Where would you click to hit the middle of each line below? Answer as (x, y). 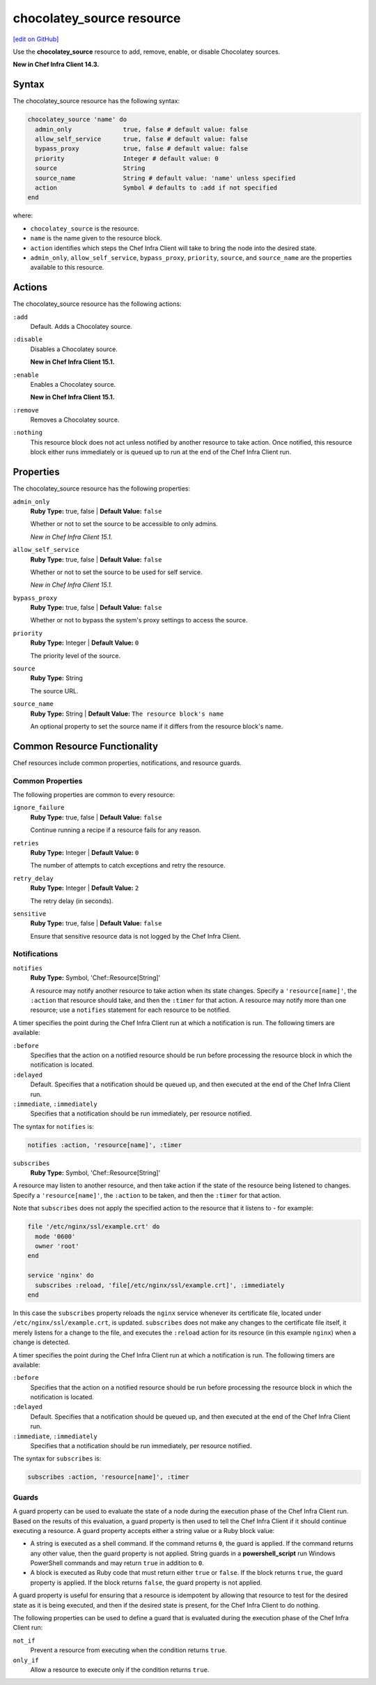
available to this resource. (67, 268)
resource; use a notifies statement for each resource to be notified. (131, 1010)
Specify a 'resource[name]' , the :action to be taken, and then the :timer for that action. (147, 1195)
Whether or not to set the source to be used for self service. (116, 572)
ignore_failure (39, 808)
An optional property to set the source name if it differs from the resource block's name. (157, 726)
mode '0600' (55, 1236)
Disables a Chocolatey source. (74, 349)
